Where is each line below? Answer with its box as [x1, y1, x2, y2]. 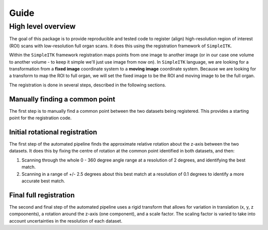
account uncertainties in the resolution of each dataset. [9, 218, 123, 224]
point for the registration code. [9, 115, 72, 121]
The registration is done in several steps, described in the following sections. [9, 82, 166, 88]
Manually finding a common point [9, 95, 116, 103]
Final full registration [9, 191, 75, 199]
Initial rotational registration [9, 128, 97, 136]
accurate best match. [21, 178, 66, 184]
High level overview [9, 22, 76, 31]
